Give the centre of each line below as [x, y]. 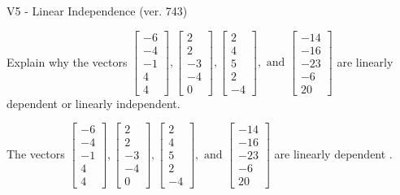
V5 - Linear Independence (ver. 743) [97, 11]
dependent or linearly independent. [93, 103]
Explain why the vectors [67, 61]
